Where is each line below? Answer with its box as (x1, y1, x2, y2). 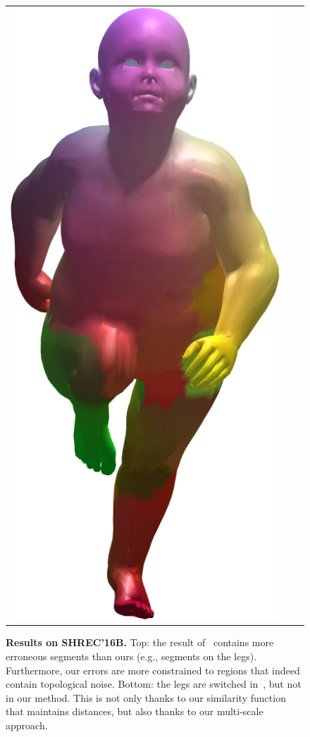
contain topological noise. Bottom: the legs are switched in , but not (6, 676, 302, 691)
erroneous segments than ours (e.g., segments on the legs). (6, 648, 257, 663)
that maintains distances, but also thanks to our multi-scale (6, 704, 263, 719)
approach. (6, 717, 48, 732)
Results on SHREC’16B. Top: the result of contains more (6, 635, 274, 650)
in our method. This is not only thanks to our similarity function (6, 690, 286, 705)
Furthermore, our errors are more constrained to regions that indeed (6, 662, 300, 677)
